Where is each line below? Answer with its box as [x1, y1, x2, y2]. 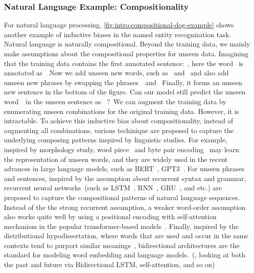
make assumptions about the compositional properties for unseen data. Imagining [4, 48, 249, 58]
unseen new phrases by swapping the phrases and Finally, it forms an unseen [4, 77, 242, 87]
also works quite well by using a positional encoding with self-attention [4, 211, 217, 222]
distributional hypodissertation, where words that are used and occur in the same [4, 230, 249, 241]
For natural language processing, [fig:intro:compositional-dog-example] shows [4, 20, 234, 30]
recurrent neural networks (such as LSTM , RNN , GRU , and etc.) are [4, 182, 222, 193]
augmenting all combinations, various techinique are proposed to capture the [4, 125, 234, 135]
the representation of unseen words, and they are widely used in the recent [4, 154, 228, 164]
